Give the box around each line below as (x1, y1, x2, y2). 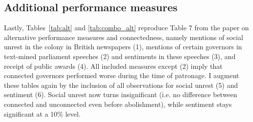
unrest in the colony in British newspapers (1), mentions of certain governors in (4, 41, 242, 52)
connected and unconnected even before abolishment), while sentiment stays (4, 99, 232, 109)
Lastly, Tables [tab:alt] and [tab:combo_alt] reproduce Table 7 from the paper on (4, 22, 249, 33)
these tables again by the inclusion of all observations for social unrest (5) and (4, 80, 238, 90)
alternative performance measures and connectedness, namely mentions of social (4, 32, 243, 42)
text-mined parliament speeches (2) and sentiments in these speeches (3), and (4, 51, 236, 61)
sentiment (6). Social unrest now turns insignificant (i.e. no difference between (4, 89, 237, 100)
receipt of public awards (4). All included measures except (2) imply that (4, 61, 223, 71)
